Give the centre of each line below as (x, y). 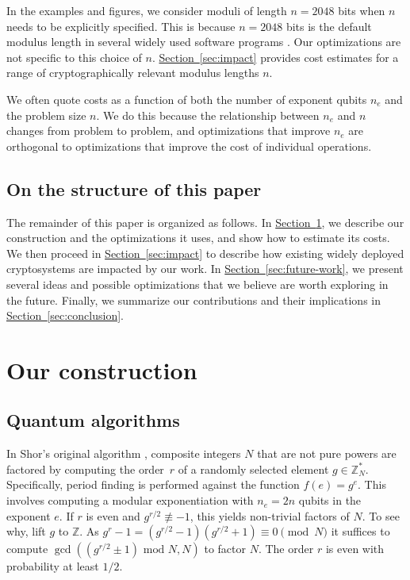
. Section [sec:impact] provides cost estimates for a (275, 57)
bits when (362, 10)
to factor (225, 549)
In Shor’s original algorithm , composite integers (124, 453)
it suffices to (360, 531)
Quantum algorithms (93, 420)
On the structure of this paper (134, 188)
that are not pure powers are (327, 453)
